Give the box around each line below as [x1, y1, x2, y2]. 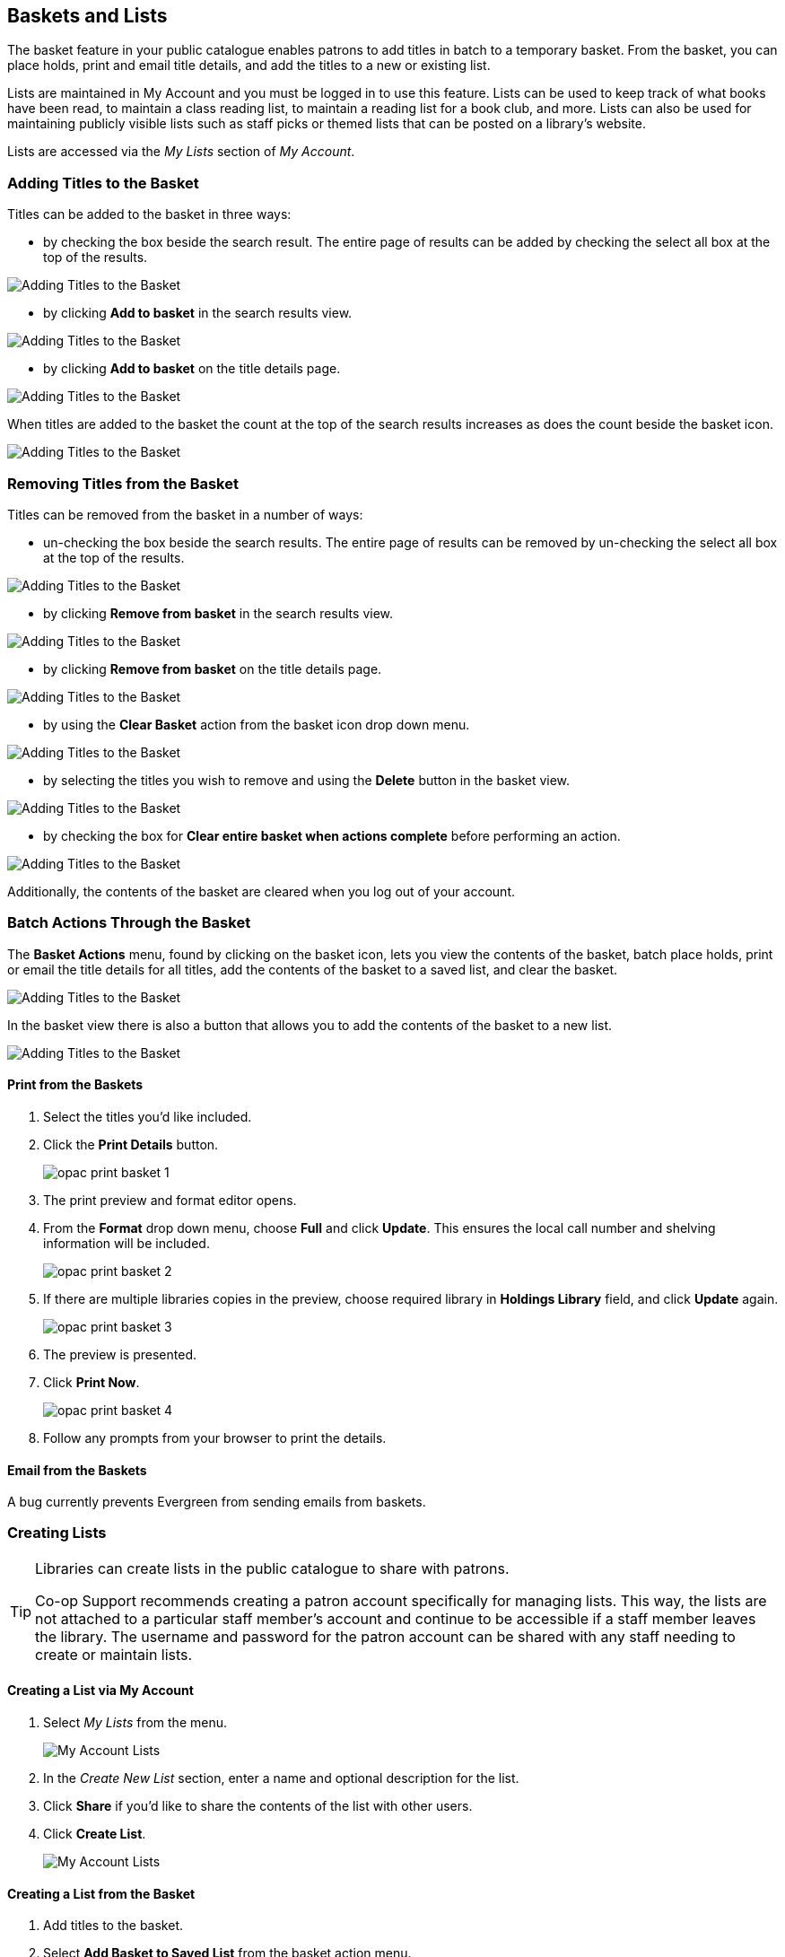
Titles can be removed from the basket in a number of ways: [7, 506, 363, 522]
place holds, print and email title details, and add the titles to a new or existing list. [7, 57, 491, 74]
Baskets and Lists [7, 4, 168, 27]
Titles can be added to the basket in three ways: [7, 206, 292, 223]
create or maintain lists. [35, 1645, 193, 1664]
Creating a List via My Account [7, 1682, 194, 1699]
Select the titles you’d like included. [43, 1108, 252, 1124]
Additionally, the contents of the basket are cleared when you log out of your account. [7, 883, 515, 899]
